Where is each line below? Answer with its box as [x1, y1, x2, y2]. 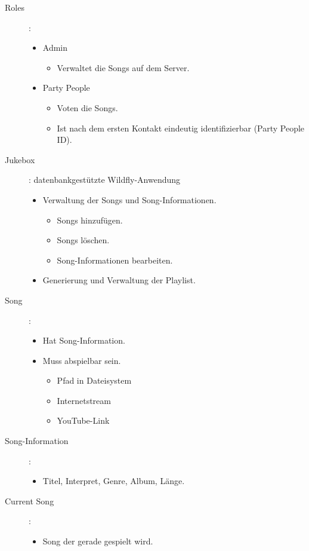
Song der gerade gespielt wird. [42, 535, 153, 547]
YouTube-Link [57, 414, 110, 427]
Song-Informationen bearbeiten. [57, 253, 173, 266]
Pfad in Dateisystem [57, 374, 132, 387]
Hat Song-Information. [42, 334, 125, 347]
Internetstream [57, 394, 111, 406]
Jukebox [5, 153, 35, 166]
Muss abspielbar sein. [42, 354, 121, 366]
